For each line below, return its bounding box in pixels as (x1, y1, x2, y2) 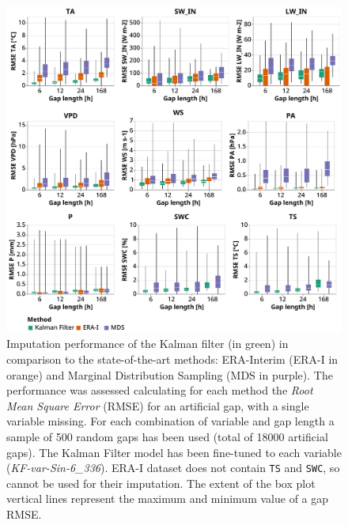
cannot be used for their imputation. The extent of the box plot (6, 474, 316, 491)
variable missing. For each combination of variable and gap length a (6, 413, 335, 429)
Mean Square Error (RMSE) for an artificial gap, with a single (6, 397, 309, 414)
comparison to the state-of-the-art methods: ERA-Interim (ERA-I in (6, 351, 339, 367)
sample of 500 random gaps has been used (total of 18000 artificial (6, 428, 328, 444)
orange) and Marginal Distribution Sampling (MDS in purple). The (6, 366, 333, 383)
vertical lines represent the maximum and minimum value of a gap (6, 490, 329, 507)
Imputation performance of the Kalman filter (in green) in (6, 335, 289, 352)
